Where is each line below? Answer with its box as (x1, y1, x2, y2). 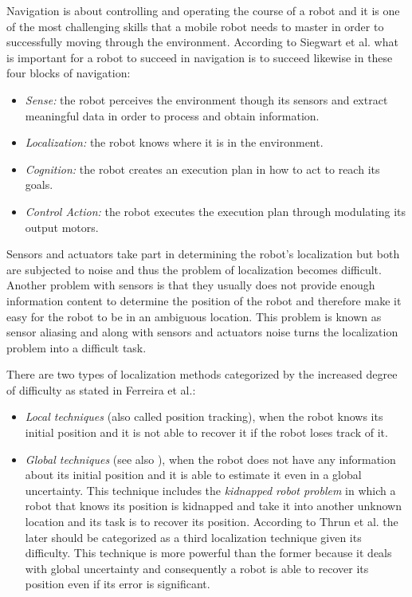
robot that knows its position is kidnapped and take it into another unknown (25, 497, 402, 514)
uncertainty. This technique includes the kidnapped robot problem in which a (25, 481, 396, 498)
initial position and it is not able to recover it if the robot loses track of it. (25, 424, 388, 441)
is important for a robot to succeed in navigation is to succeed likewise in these (6, 49, 393, 65)
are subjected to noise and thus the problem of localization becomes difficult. (6, 261, 382, 277)
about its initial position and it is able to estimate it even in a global (25, 466, 362, 483)
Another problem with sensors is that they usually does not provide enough (6, 277, 375, 293)
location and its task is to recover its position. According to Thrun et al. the (25, 513, 398, 530)
